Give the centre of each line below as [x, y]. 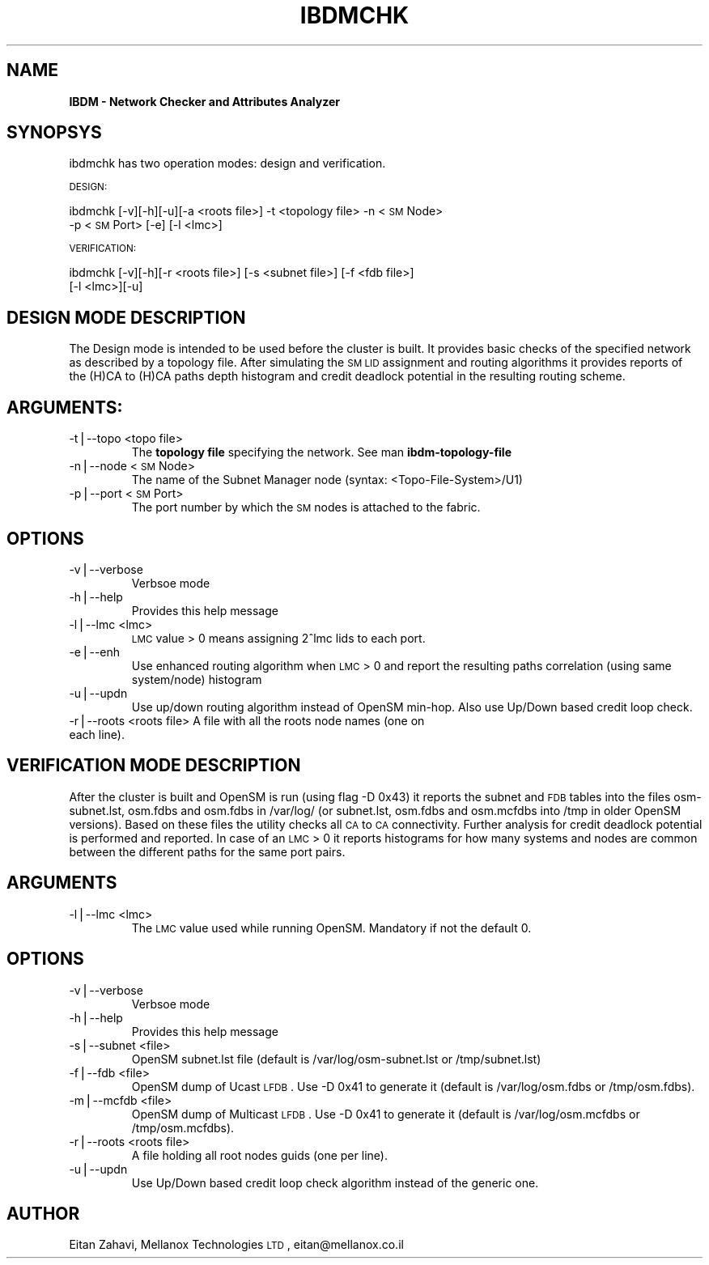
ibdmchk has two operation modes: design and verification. [227, 163]
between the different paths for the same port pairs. [207, 851]
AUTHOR [43, 1213]
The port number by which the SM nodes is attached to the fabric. [306, 507]
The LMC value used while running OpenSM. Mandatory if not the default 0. [331, 928]
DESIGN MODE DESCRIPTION [126, 317]
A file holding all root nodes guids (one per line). [259, 1155]
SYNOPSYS [54, 133]
